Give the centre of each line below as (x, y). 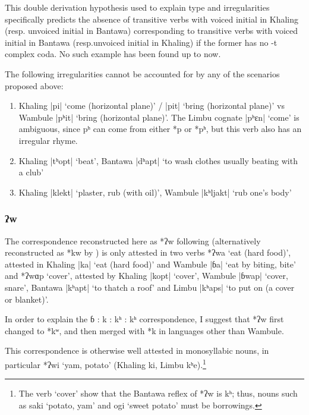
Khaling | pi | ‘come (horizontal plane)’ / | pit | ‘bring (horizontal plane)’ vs (152, 106)
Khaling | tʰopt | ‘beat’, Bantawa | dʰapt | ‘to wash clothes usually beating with (158, 160)
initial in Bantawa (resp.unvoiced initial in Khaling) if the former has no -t (141, 42)
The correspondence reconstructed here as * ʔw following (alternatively (133, 240)
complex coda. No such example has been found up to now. (113, 54)
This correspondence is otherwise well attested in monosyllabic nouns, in (137, 350)
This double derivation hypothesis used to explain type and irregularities (137, 7)
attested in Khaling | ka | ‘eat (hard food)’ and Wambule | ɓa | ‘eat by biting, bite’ (150, 264)
